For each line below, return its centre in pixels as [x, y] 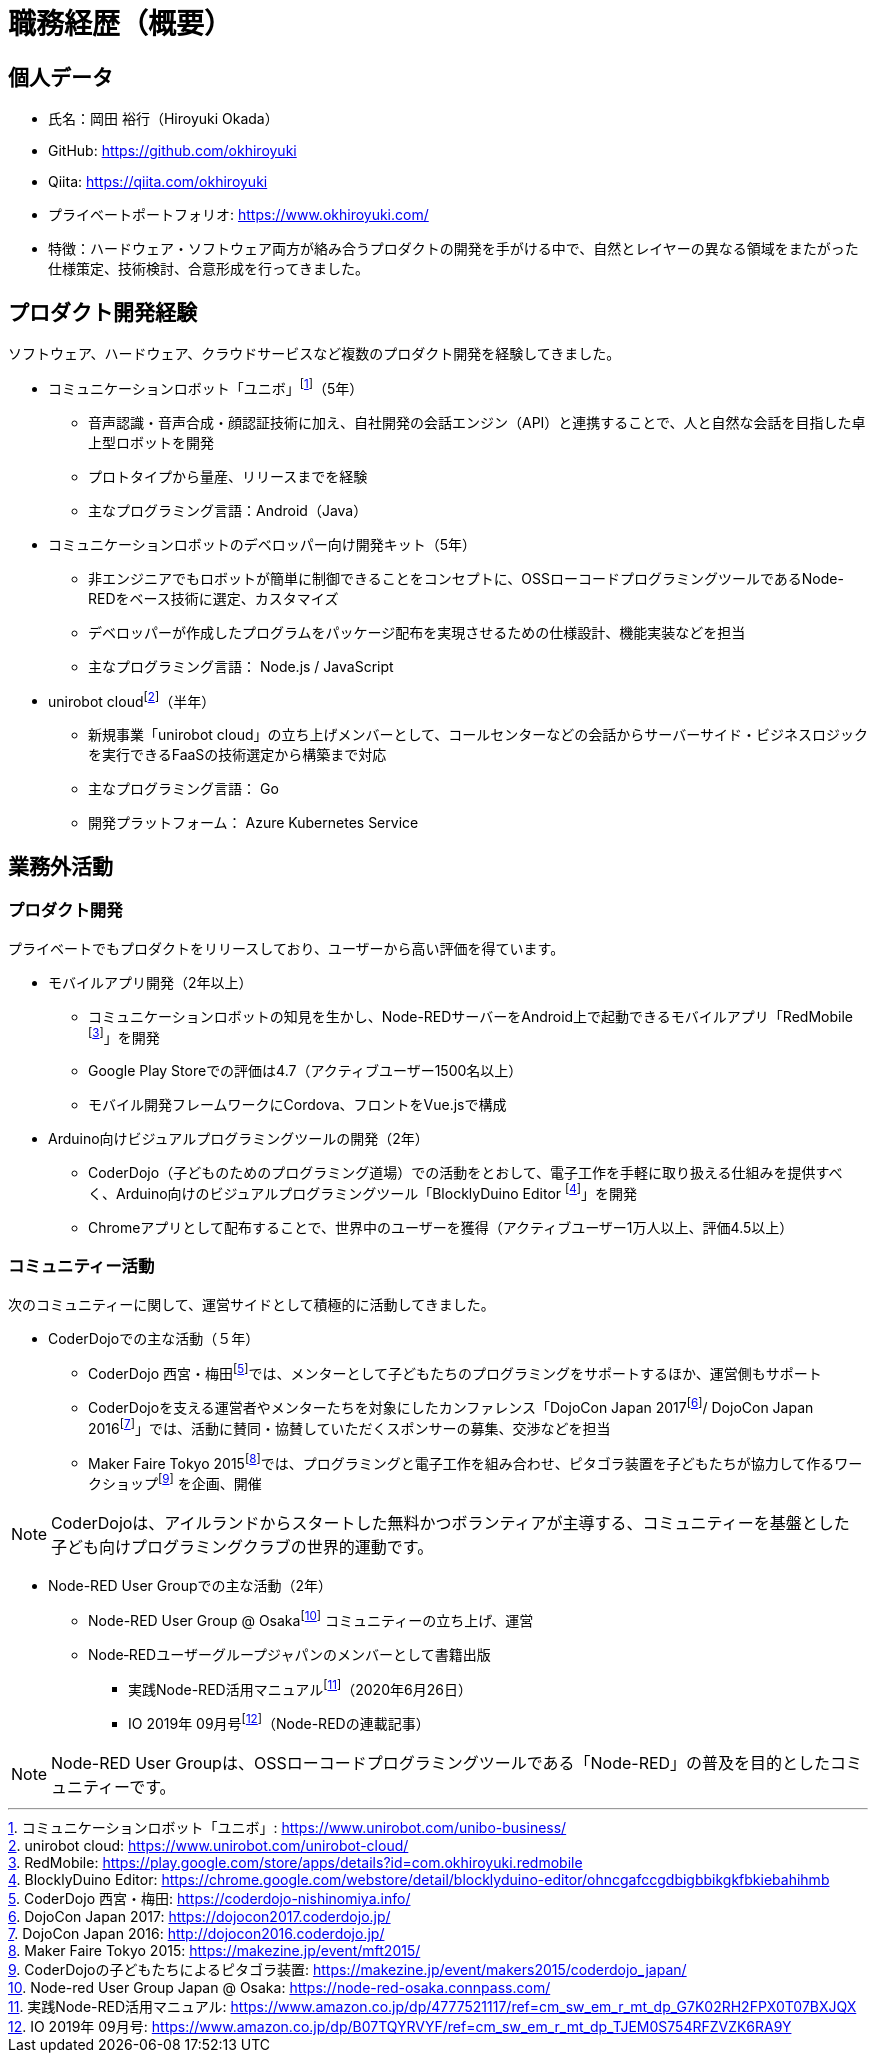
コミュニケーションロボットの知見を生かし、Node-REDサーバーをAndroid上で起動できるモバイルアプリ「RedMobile [470, 1016]
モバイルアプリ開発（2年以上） [150, 982]
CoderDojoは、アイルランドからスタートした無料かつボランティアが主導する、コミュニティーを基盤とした [450, 1522]
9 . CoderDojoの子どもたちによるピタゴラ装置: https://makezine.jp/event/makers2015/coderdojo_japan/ [347, 1969]
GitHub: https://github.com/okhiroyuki [172, 151]
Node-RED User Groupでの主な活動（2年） [190, 1585]
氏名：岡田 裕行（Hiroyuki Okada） [163, 119]
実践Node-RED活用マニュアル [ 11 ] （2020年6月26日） [300, 1687]
